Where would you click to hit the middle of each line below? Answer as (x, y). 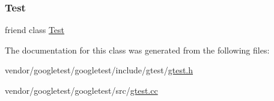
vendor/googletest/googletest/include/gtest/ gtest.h (99, 70)
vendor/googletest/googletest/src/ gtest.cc (81, 90)
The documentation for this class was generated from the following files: (137, 50)
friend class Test (35, 30)
